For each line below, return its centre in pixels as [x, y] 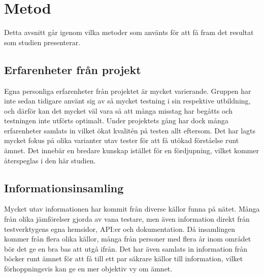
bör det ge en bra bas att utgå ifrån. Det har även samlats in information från [126, 248]
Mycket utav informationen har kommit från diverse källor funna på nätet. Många [132, 209]
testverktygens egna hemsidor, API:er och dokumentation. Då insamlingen [120, 229]
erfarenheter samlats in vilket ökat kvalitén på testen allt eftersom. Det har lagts [130, 130]
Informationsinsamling [64, 187]
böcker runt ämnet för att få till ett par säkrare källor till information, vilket [124, 258]
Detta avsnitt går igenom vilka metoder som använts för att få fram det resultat [129, 32]
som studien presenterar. [42, 42]
